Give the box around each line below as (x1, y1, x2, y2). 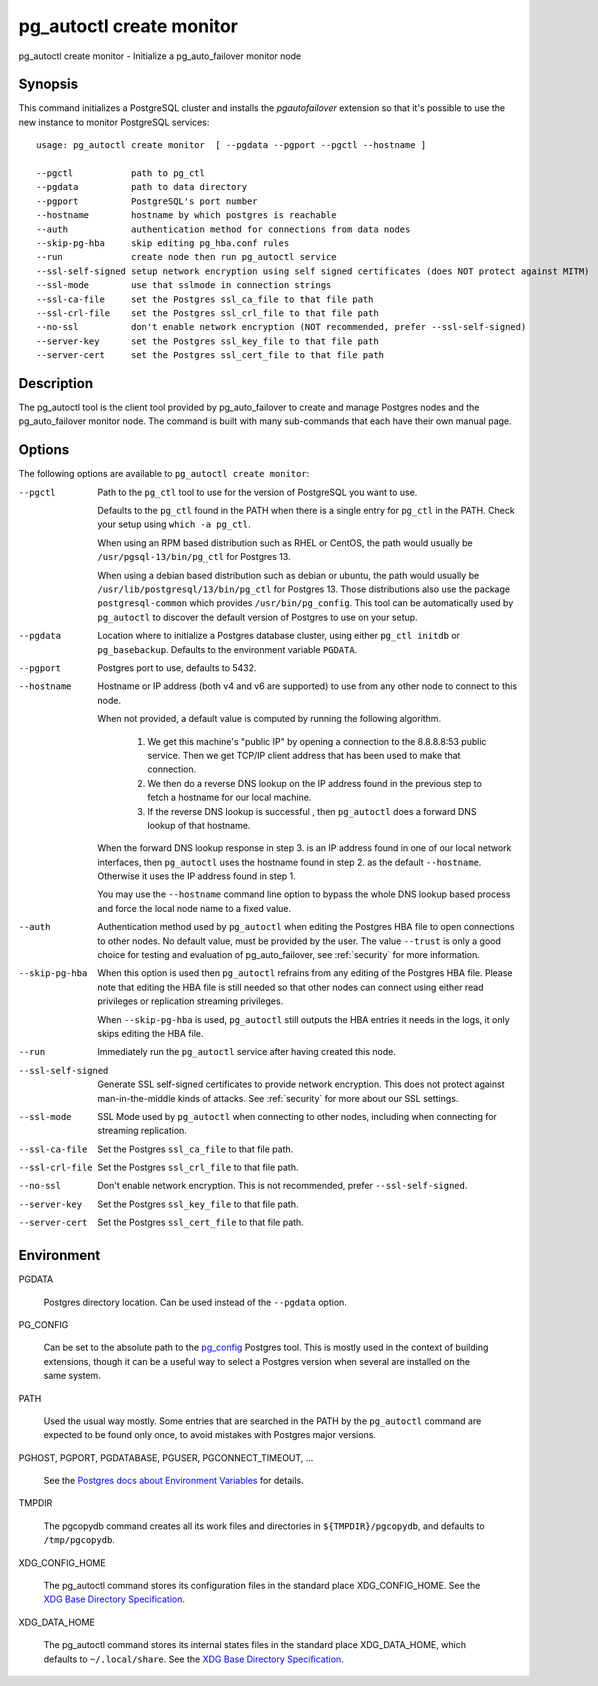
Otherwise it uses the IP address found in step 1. (97, 870, 297, 882)
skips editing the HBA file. (97, 1027, 204, 1039)
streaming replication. (97, 1125, 187, 1137)
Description (18, 375, 94, 392)
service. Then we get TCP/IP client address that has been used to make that (147, 749, 461, 761)
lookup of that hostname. (147, 819, 251, 831)
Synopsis (18, 76, 79, 93)
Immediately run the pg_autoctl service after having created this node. (97, 1046, 397, 1058)
